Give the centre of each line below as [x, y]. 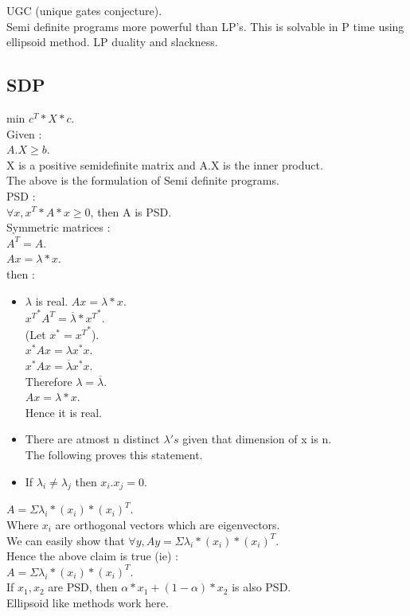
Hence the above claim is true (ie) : [92, 556]
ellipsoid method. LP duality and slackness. [112, 42]
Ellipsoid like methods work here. [88, 602]
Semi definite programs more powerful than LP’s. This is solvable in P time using [205, 26]
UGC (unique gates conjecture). [84, 10]
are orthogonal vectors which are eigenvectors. [168, 524]
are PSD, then [83, 587]
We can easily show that [66, 540]
